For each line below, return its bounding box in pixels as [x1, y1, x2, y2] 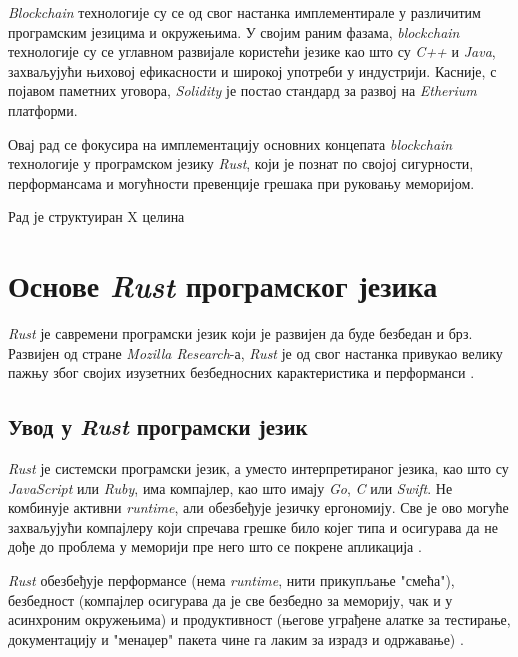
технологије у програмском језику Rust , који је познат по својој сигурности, [8, 153, 474, 174]
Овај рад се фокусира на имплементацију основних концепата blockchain [8, 133, 453, 154]
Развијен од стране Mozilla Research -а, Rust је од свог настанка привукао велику [8, 342, 503, 363]
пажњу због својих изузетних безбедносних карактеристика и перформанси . [8, 362, 475, 383]
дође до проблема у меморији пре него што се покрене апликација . [8, 536, 422, 557]
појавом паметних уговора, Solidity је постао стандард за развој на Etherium [8, 80, 477, 101]
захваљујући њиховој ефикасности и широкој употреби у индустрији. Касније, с [8, 60, 497, 81]
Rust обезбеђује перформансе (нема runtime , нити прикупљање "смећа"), [8, 570, 455, 591]
